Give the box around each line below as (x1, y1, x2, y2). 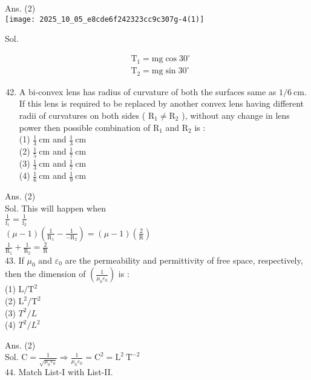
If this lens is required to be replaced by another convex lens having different (19, 97, 304, 110)
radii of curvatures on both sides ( (19, 109, 146, 121)
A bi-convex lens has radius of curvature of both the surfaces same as (19, 85, 277, 98)
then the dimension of (5, 267, 86, 280)
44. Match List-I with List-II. (5, 365, 113, 378)
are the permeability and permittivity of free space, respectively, (65, 253, 303, 266)
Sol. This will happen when (5, 201, 106, 214)
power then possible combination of (19, 121, 151, 133)
